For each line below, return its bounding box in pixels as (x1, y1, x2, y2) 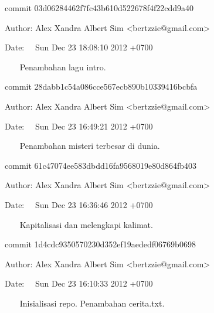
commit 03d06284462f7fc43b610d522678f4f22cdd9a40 (5, 2, 194, 13)
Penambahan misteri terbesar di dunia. (19, 140, 160, 152)
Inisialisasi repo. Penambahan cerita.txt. (19, 297, 165, 309)
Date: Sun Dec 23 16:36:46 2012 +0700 (5, 198, 153, 210)
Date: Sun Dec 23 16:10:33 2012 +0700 (5, 277, 153, 290)
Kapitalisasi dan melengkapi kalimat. (19, 218, 153, 230)
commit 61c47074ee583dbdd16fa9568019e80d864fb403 (5, 159, 197, 171)
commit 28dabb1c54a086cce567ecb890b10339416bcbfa (5, 80, 198, 93)
